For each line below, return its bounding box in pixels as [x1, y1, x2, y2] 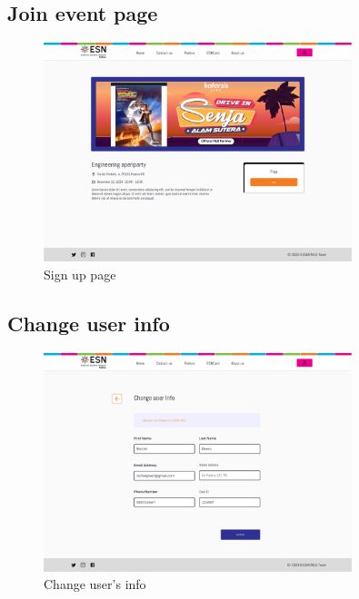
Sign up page [44, 264, 116, 283]
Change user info [7, 309, 170, 337]
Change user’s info [44, 574, 146, 594]
